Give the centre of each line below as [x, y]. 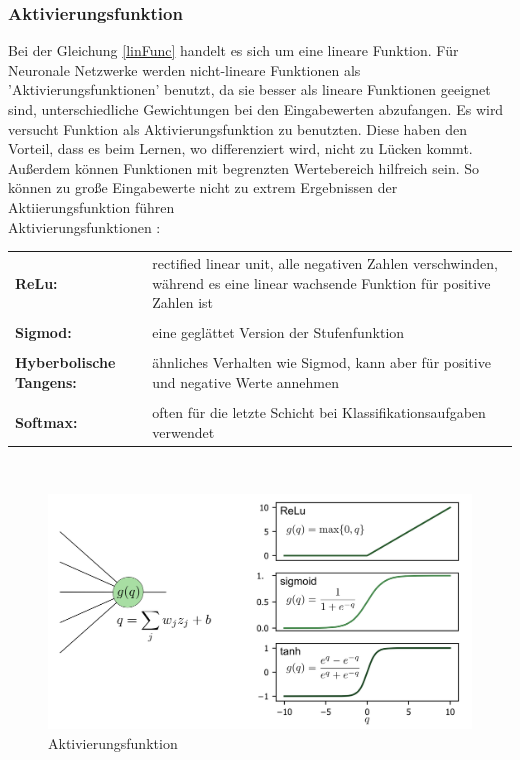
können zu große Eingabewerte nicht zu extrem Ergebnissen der [203, 187]
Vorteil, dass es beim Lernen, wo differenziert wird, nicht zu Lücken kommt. [240, 148]
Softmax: [46, 421]
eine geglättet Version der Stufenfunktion [278, 332]
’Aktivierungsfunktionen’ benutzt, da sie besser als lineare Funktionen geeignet [249, 89]
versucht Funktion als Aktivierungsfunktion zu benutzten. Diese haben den [237, 128]
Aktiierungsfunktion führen [91, 206]
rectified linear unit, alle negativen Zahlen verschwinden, [325, 262]
